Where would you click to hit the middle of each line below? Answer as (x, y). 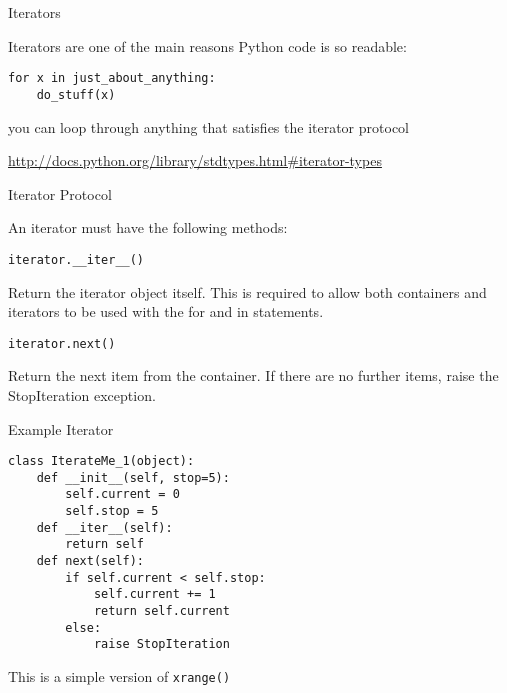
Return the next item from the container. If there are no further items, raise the (253, 375)
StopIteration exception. (82, 394)
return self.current (161, 611)
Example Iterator (61, 428)
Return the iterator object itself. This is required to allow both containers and (247, 291)
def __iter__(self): (104, 527)
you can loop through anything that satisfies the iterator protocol (208, 126)
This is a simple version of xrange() (119, 676)
